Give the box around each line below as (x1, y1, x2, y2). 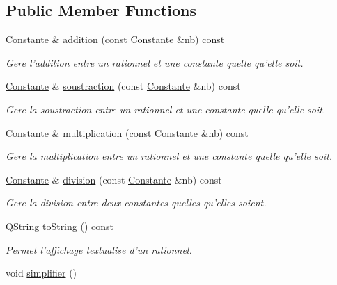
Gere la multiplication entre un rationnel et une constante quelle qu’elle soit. (6, 149, 333, 163)
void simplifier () (6, 266, 77, 280)
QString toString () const (6, 218, 113, 233)
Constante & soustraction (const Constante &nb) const (6, 79, 241, 93)
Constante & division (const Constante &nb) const (6, 172, 222, 186)
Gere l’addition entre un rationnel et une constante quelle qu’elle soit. (6, 55, 304, 70)
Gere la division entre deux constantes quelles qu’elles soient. (6, 195, 267, 210)
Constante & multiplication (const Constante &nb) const (6, 125, 249, 140)
